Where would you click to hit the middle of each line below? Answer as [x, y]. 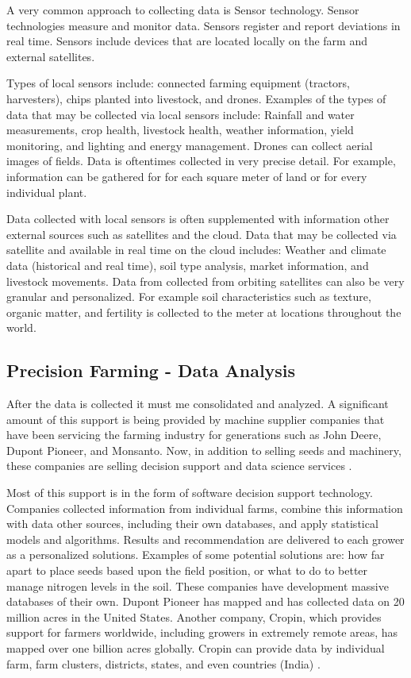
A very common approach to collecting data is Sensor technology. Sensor [183, 10]
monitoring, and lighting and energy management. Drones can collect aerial [190, 145]
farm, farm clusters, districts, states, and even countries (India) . [163, 663]
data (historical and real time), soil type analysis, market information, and [188, 265]
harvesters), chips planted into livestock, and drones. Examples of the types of [196, 98]
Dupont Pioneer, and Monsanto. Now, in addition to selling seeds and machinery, [204, 450]
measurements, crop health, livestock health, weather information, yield [180, 130]
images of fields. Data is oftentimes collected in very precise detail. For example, [201, 161]
